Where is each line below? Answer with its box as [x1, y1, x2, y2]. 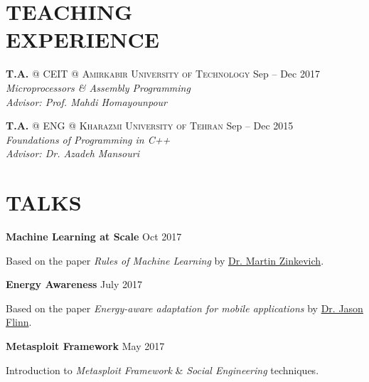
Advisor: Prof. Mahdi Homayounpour [6, 94, 167, 109]
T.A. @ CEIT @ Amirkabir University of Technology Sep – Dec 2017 [6, 66, 320, 81]
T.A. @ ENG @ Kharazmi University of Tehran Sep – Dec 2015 [6, 118, 294, 133]
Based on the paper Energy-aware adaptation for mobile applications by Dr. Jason [6, 300, 363, 315]
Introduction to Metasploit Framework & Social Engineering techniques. [6, 362, 319, 377]
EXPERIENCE [6, 25, 159, 54]
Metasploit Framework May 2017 [6, 338, 165, 353]
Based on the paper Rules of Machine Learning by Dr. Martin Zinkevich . [6, 253, 324, 267]
